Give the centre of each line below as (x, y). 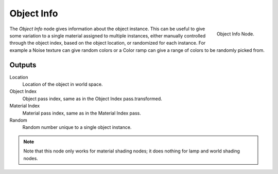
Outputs (23, 65)
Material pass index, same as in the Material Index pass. (82, 113)
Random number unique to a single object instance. (77, 127)
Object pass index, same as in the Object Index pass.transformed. (92, 99)
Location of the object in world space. (63, 84)
